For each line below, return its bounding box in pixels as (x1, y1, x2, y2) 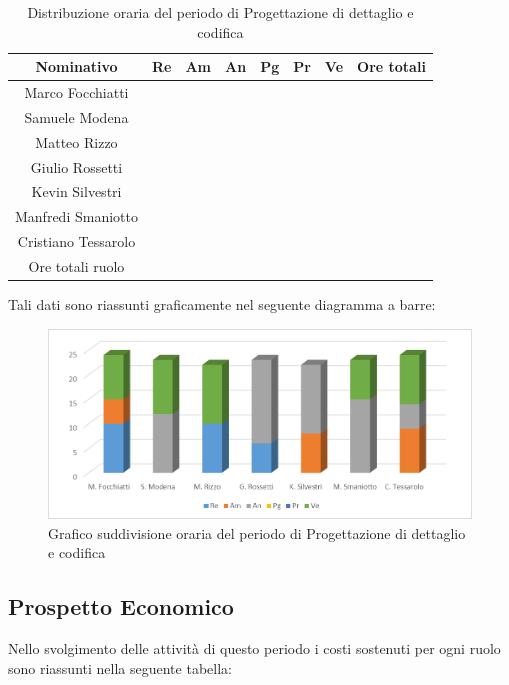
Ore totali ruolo (28, 255, 125, 276)
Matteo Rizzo (35, 131, 118, 152)
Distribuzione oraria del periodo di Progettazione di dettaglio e (27, 2, 414, 22)
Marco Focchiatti (24, 82, 129, 103)
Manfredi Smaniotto (15, 206, 138, 227)
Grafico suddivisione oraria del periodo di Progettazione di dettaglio (48, 522, 466, 543)
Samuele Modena (24, 106, 129, 127)
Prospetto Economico (8, 591, 234, 622)
